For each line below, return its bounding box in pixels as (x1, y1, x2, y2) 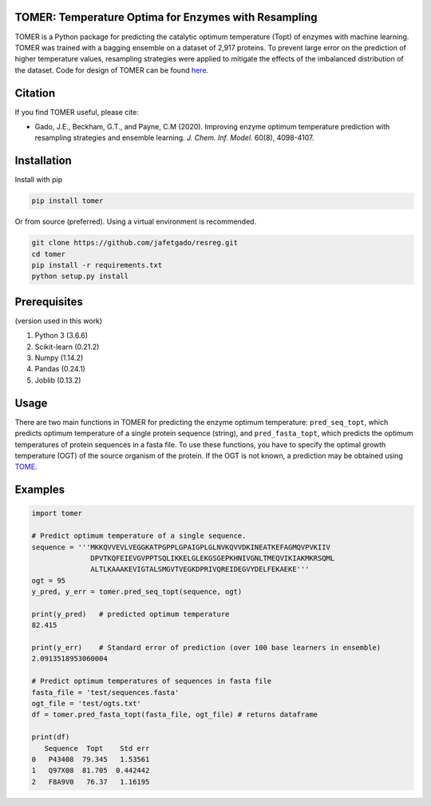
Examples (14, 483, 65, 497)
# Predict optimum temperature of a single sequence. (31, 531, 247, 541)
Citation (14, 86, 56, 100)
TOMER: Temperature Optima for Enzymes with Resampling (14, 10, 318, 24)
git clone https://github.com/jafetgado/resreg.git (31, 238, 239, 248)
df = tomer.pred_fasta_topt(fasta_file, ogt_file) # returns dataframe (31, 710, 318, 719)
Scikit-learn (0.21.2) (34, 342, 100, 351)
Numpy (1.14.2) (34, 353, 84, 363)
